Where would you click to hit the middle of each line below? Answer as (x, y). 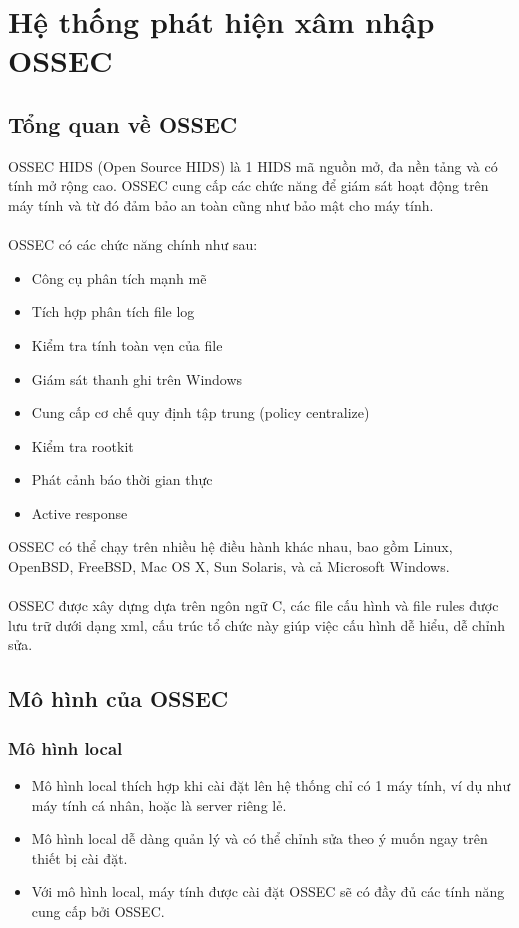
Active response (79, 512)
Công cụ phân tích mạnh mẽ (119, 277)
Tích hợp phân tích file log (113, 311)
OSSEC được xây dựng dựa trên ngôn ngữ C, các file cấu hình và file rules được (253, 605)
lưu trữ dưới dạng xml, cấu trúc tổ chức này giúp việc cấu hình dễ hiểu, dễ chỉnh (257, 624)
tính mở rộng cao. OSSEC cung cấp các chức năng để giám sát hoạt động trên (248, 185)
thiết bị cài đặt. (79, 857)
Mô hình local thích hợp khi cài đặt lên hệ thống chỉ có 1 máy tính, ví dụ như (271, 785)
